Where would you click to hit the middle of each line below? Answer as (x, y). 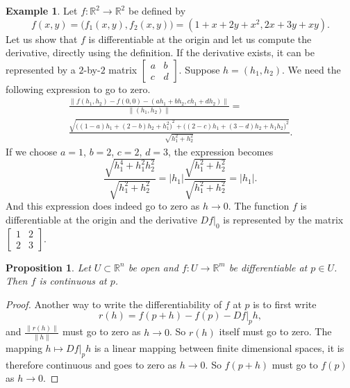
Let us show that (42, 39)
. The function (259, 206)
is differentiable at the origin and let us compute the (200, 39)
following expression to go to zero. (78, 88)
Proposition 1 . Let (48, 267)
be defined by (157, 10)
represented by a (41, 69)
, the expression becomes (221, 151)
